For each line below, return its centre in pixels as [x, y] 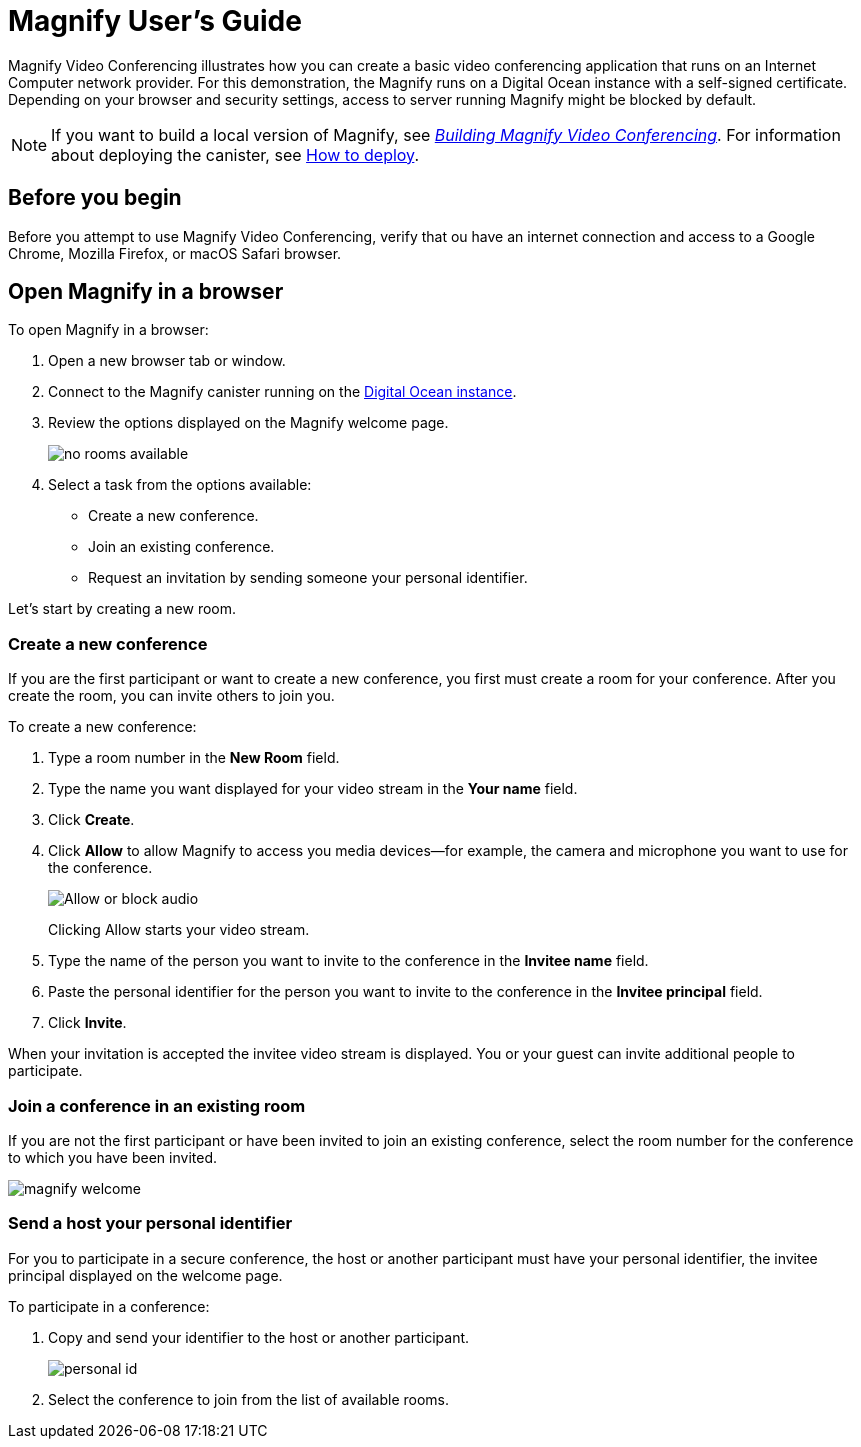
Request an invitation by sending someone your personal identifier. [308, 578]
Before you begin [95, 198]
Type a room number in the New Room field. [194, 758]
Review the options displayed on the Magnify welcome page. [248, 423]
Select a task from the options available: [180, 485]
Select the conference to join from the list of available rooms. [249, 1399]
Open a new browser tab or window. [167, 361]
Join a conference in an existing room [157, 1105]
